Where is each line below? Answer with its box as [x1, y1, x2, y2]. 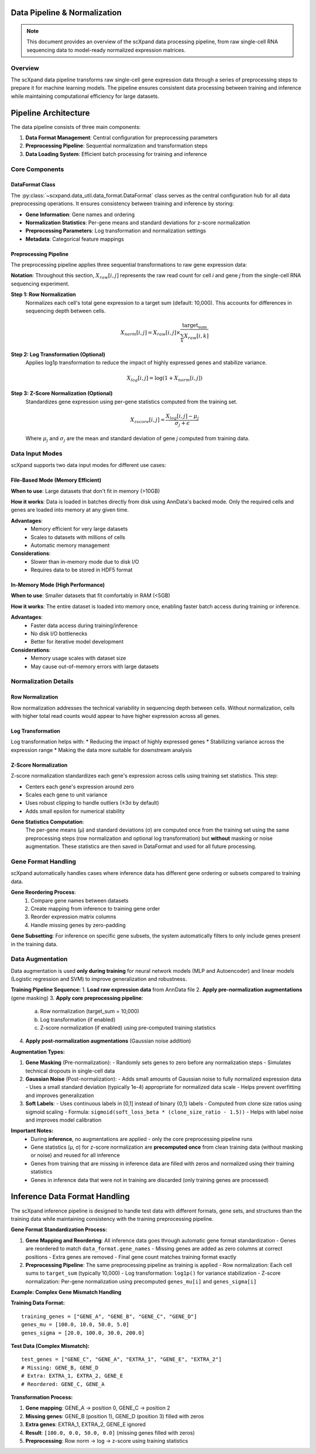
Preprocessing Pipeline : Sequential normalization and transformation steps [25, 142, 208, 149]
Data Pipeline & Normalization [11, 8, 122, 18]
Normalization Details [11, 677, 74, 686]
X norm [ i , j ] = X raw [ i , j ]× [120, 329, 181, 337]
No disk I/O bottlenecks [30, 630, 88, 637]
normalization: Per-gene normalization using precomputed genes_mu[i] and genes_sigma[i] [25, 1278, 257, 1285]
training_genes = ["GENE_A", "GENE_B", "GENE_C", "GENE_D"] [21, 1313, 197, 1320]
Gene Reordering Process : [11, 888, 76, 896]
